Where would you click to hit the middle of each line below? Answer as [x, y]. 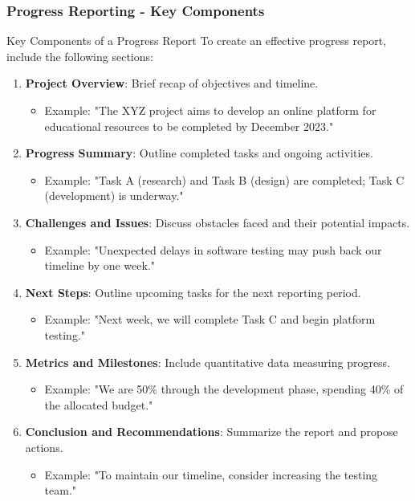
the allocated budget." [99, 404]
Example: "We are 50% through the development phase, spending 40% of [224, 389]
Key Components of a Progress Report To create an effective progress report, [197, 41]
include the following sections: [80, 56]
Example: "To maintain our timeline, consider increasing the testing [211, 474]
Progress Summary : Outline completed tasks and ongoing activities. [199, 153]
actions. [44, 447]
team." [61, 490]
